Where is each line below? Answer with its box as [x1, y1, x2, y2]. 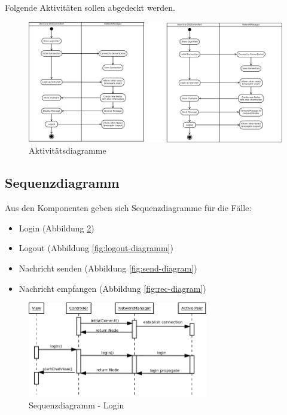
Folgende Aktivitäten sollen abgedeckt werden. [5, 1, 175, 13]
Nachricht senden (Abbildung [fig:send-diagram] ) [19, 262, 197, 274]
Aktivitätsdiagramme [29, 144, 106, 157]
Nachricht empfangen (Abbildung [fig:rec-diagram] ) [19, 282, 206, 294]
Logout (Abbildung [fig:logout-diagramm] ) [19, 242, 173, 254]
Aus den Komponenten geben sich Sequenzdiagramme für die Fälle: [5, 202, 252, 214]
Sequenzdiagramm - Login [29, 399, 124, 411]
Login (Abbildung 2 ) [19, 221, 94, 234]
